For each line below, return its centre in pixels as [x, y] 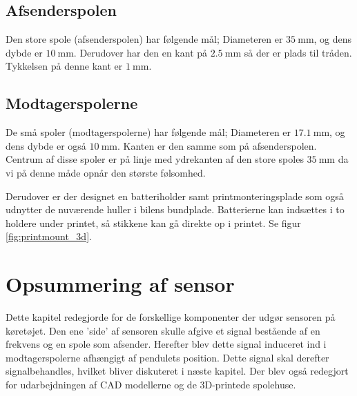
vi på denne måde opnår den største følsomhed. [106, 172]
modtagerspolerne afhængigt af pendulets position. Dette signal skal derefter [167, 357]
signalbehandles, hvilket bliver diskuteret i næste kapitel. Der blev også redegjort [177, 371]
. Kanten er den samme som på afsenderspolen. [217, 145]
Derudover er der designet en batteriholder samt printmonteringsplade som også [175, 196]
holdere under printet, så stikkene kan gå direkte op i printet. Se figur [153, 222]
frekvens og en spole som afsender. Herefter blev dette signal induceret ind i [166, 344]
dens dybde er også [46, 145]
